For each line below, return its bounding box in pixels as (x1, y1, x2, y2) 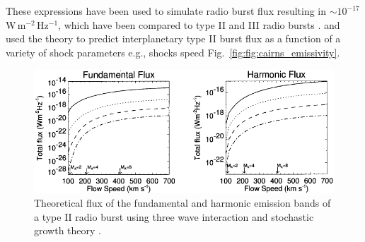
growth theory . (34, 223, 101, 238)
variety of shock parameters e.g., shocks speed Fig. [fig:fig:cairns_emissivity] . (6, 44, 340, 59)
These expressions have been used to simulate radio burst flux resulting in (6, 4, 327, 18)
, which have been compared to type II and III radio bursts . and (58, 17, 340, 32)
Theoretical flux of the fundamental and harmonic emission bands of (34, 195, 331, 210)
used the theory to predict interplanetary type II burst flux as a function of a (6, 31, 341, 46)
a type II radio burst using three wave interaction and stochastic (34, 209, 314, 224)
